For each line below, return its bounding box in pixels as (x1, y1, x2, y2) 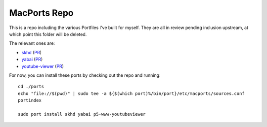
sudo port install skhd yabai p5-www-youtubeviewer (18, 111, 146, 117)
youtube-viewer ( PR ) (21, 63, 64, 69)
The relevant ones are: (9, 40, 55, 46)
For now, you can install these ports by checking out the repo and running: (9, 72, 161, 78)
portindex (18, 97, 42, 103)
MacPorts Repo (9, 7, 74, 18)
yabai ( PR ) (21, 57, 43, 63)
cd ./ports (18, 84, 44, 90)
